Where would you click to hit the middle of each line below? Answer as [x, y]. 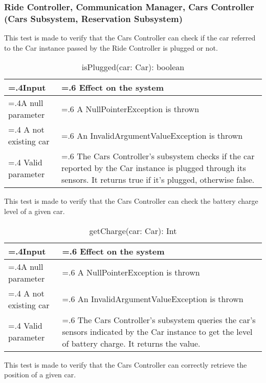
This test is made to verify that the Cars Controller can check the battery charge [131, 201]
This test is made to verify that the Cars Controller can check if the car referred [130, 38]
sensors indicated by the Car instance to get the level [157, 331]
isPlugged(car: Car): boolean [133, 67]
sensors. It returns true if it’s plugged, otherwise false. [158, 180]
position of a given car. [40, 375]
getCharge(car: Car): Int [133, 230]
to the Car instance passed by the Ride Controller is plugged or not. [111, 47]
